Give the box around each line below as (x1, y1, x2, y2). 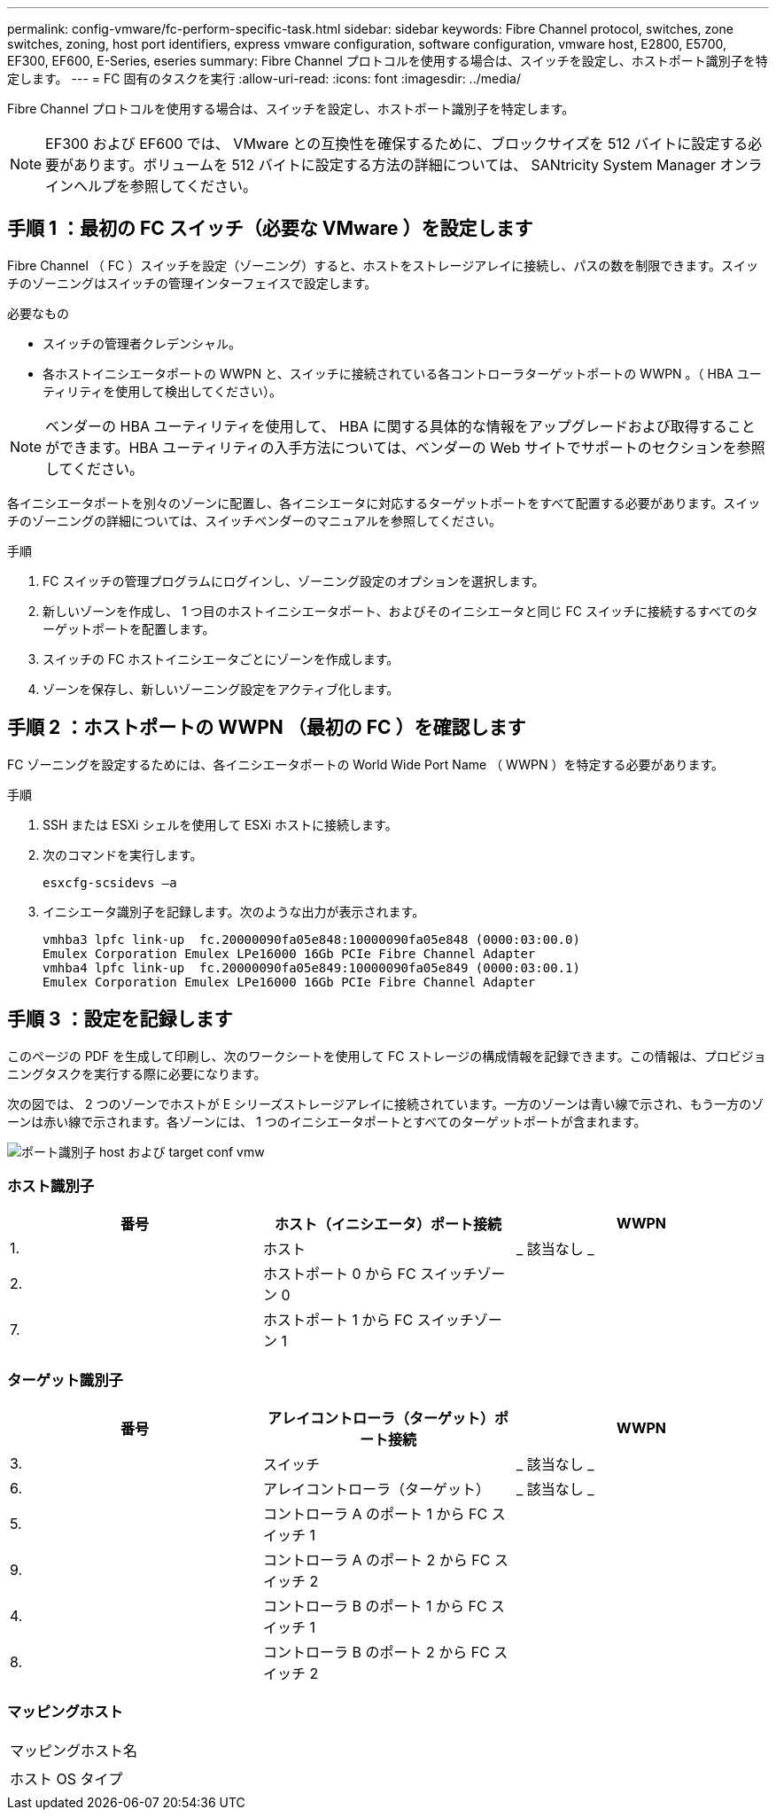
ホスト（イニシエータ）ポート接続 (274, 1215, 501, 1234)
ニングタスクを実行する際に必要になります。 (7, 1065, 267, 1081)
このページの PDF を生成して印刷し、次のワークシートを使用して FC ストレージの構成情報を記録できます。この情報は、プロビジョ (7, 1048, 766, 1064)
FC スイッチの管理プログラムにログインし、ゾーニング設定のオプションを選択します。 (43, 573, 545, 589)
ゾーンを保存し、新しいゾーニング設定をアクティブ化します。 (43, 681, 400, 697)
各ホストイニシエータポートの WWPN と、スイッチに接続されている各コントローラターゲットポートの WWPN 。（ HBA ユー (43, 365, 762, 381)
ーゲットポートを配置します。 (43, 620, 215, 636)
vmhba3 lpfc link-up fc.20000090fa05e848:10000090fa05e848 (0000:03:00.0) (43, 932, 580, 947)
